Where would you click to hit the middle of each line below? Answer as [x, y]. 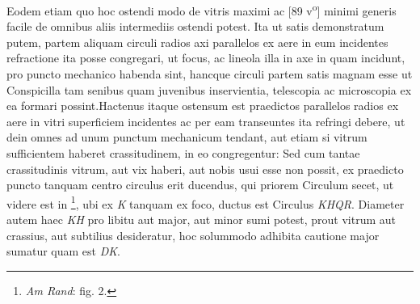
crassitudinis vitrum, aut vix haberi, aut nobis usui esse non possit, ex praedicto [205, 169]
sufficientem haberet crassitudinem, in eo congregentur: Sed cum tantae [183, 153]
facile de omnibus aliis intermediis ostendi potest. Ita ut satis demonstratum [195, 26]
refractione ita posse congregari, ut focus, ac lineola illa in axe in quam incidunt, [206, 58]
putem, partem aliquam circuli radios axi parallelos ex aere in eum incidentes [197, 42]
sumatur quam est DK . [63, 251]
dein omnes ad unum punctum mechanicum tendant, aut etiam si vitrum [187, 137]
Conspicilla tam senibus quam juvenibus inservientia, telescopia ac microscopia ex [209, 89]
